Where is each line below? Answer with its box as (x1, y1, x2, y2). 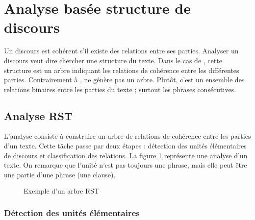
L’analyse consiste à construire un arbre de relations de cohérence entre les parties (4, 131, 251, 141)
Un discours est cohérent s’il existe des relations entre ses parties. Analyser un (4, 46, 239, 56)
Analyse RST (4, 108, 73, 123)
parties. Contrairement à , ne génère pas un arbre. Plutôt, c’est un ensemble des (4, 74, 245, 85)
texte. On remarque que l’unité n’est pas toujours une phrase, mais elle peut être (4, 160, 247, 170)
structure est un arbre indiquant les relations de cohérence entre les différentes (4, 65, 239, 75)
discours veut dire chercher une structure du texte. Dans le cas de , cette (4, 55, 222, 65)
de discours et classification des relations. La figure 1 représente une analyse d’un (4, 150, 248, 160)
